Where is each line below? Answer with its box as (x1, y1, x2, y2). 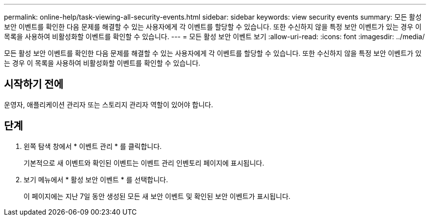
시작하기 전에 (4, 78, 63, 91)
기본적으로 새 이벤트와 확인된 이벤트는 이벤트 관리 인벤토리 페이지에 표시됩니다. (24, 158, 265, 167)
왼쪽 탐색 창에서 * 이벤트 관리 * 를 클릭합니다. (24, 142, 162, 150)
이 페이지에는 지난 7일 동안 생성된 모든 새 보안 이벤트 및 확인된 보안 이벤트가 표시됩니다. (24, 192, 291, 200)
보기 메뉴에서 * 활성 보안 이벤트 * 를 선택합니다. (24, 175, 168, 184)
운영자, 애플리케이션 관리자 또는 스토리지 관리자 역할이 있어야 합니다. (4, 100, 213, 109)
